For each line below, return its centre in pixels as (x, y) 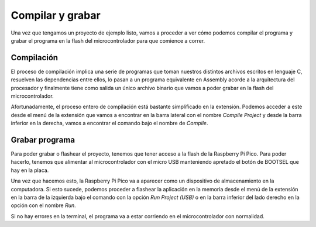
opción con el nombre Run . (43, 205)
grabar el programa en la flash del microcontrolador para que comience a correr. (108, 40)
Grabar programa (43, 140)
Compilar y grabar (56, 15)
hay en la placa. (30, 170)
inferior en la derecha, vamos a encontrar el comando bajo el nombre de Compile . (109, 123)
